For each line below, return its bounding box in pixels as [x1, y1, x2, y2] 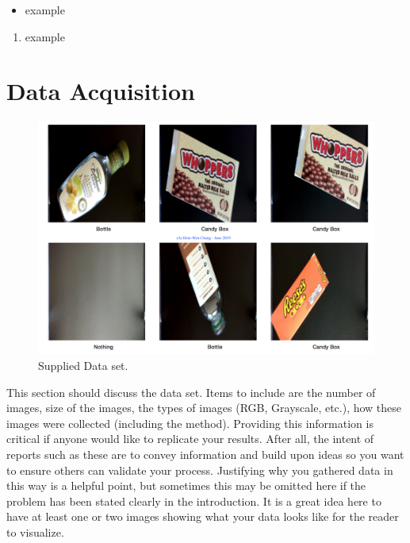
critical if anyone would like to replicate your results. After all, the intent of [6, 430, 374, 447]
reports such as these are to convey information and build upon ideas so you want [6, 446, 404, 463]
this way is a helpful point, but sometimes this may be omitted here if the [6, 477, 366, 494]
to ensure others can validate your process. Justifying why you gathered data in [6, 461, 393, 478]
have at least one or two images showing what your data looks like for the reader [6, 508, 399, 525]
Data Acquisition [6, 75, 195, 107]
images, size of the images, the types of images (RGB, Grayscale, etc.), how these [6, 399, 402, 416]
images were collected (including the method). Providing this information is [6, 414, 374, 431]
